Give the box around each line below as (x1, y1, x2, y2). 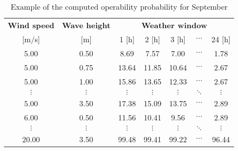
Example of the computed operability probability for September (10, 1, 228, 12)
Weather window (141, 19, 207, 31)
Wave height (62, 19, 111, 31)
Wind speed (8, 19, 54, 31)
